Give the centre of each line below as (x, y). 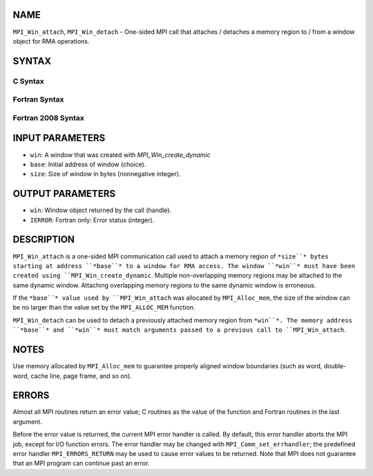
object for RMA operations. (51, 41)
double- (335, 366)
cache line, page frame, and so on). (81, 376)
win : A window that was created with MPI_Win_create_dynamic (120, 155)
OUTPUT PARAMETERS (64, 194)
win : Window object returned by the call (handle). (101, 210)
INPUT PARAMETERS (59, 138)
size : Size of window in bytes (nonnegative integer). (105, 174)
